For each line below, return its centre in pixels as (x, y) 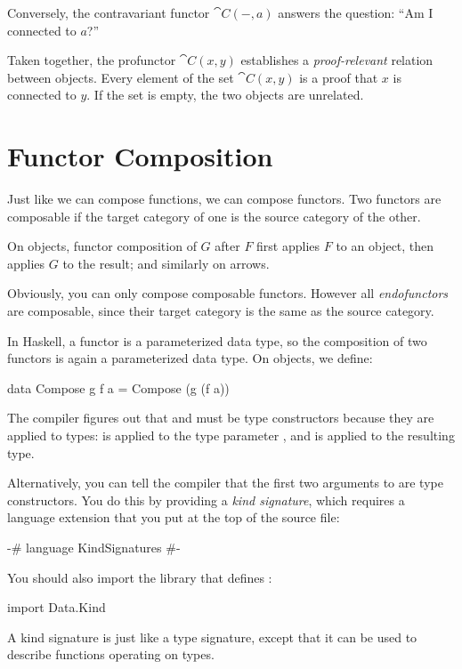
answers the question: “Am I (356, 12)
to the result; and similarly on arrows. (166, 263)
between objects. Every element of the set (121, 77)
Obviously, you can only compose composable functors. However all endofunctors (228, 293)
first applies (288, 246)
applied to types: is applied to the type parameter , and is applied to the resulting (231, 435)
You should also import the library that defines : (140, 577)
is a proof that (339, 77)
